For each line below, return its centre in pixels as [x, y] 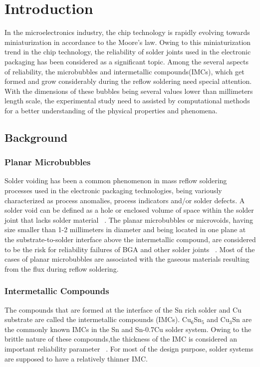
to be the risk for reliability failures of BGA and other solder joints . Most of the [130, 249]
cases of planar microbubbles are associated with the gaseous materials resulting [127, 259]
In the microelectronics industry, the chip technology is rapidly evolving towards [127, 32]
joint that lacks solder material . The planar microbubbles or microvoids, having [129, 219]
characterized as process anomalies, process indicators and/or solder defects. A [125, 200]
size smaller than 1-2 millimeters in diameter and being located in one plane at [125, 229]
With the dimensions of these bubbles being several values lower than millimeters [129, 91]
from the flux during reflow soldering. [62, 268]
